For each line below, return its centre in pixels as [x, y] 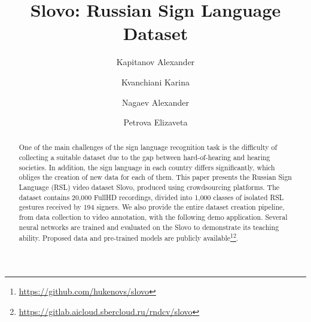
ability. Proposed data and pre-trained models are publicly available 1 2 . [129, 237]
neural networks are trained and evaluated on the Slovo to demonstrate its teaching [149, 227]
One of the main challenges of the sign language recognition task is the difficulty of [148, 147]
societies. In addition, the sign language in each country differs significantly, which [147, 167]
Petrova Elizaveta [155, 122]
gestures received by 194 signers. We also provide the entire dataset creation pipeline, [152, 207]
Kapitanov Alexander [155, 62]
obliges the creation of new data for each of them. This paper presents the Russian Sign [155, 177]
